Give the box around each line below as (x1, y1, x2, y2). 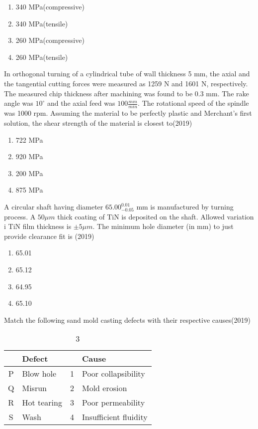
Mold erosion (82, 382, 127, 394)
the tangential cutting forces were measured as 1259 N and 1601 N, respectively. (4, 78, 248, 88)
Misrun (22, 382, 47, 394)
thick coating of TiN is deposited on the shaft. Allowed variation (57, 211, 254, 221)
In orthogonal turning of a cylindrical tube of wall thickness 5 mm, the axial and (4, 68, 250, 79)
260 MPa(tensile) (15, 51, 68, 62)
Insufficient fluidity (82, 411, 148, 423)
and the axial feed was (47, 98, 115, 108)
